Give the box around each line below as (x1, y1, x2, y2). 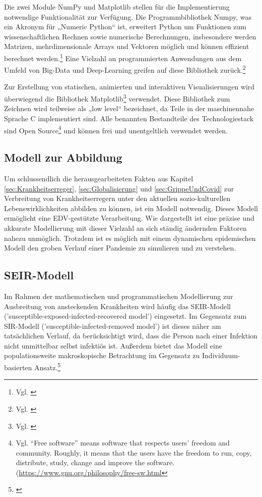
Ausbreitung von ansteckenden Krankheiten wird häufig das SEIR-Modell (4, 301, 231, 311)
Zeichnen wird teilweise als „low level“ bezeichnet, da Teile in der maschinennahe (4, 103, 254, 114)
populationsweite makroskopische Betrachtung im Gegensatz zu (4, 350, 200, 361)
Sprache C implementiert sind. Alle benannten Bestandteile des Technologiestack (4, 113, 254, 123)
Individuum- (202, 350, 240, 361)
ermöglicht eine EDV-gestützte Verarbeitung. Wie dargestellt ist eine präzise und (4, 213, 254, 223)
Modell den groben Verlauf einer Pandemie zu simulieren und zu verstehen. (4, 242, 236, 253)
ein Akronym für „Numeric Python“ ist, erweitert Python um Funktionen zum (4, 21, 246, 32)
